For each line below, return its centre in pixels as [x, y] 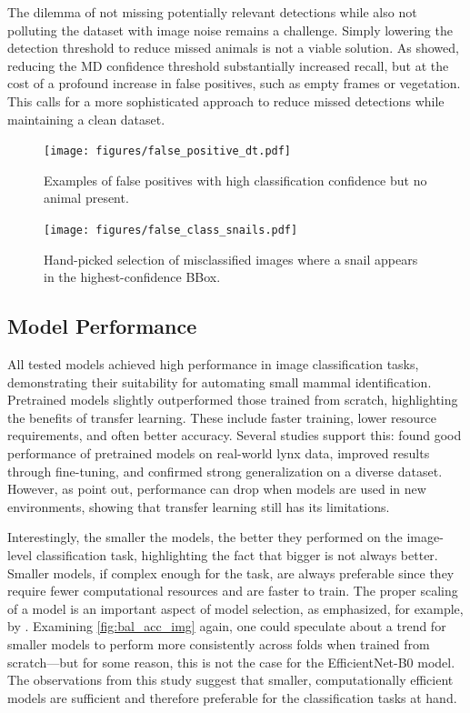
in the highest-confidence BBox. [132, 277]
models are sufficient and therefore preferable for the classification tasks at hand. [232, 697]
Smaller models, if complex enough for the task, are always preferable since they [231, 572]
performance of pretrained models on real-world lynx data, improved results [219, 453]
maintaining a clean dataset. [86, 119]
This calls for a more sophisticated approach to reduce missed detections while [226, 100]
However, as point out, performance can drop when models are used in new [217, 489]
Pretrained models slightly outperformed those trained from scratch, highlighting [233, 400]
